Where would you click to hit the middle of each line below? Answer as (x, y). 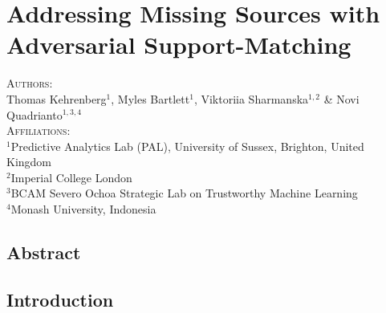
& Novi (341, 98)
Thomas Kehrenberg (57, 98)
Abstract (44, 252)
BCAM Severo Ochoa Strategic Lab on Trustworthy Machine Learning (184, 193)
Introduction (60, 299)
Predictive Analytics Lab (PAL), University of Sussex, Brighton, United (187, 146)
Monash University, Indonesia (83, 209)
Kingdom (29, 162)
